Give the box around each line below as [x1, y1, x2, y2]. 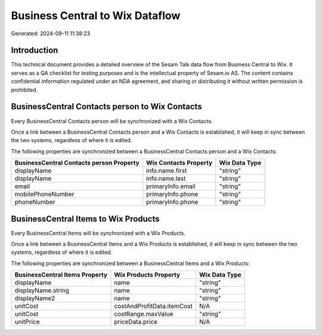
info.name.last [146, 174, 186, 183]
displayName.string [14, 287, 70, 295]
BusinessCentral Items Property [14, 271, 107, 279]
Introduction [11, 45, 58, 56]
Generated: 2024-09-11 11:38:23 [11, 30, 91, 37]
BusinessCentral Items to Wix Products [11, 214, 160, 224]
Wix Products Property [114, 271, 181, 279]
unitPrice [14, 318, 40, 326]
